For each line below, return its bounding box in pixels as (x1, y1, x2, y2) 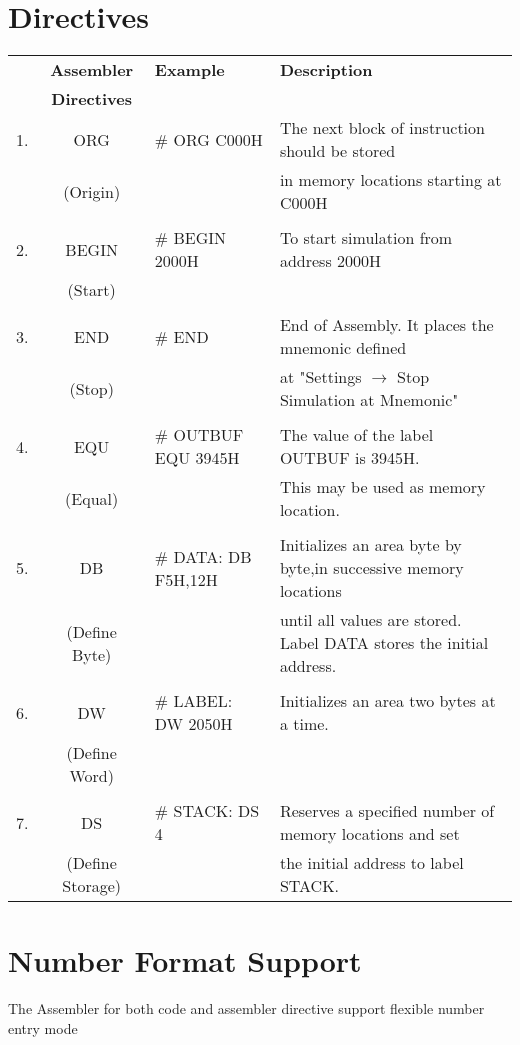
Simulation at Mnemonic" (279, 388, 459, 412)
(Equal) (65, 486, 119, 510)
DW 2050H (154, 712, 233, 736)
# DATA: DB (154, 544, 252, 568)
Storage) (62, 874, 122, 898)
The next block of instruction (279, 116, 485, 140)
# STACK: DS (154, 799, 260, 823)
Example (154, 58, 225, 82)
